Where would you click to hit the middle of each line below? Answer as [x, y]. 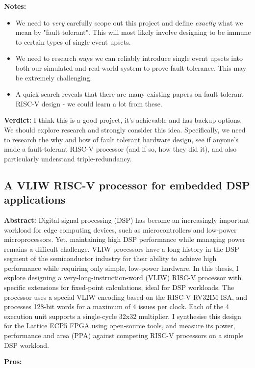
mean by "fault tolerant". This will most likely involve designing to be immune [133, 32]
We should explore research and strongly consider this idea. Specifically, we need [125, 129]
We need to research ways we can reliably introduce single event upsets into [129, 58]
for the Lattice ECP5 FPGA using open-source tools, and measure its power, [120, 326]
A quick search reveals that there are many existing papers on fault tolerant [130, 94]
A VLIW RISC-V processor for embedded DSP [127, 185]
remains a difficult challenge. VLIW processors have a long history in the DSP [122, 249]
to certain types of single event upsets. [73, 41]
